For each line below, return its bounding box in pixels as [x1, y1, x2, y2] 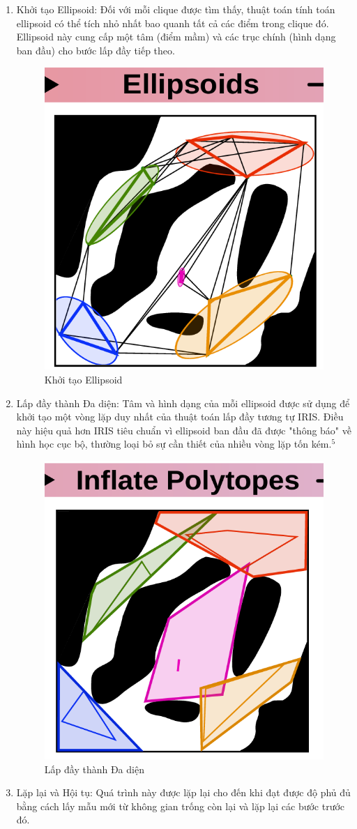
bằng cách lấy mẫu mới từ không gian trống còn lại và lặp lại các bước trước [16, 798, 345, 813]
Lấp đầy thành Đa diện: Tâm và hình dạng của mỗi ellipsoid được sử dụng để [16, 395, 350, 410]
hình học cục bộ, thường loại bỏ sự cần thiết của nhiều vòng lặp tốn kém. [16, 436, 332, 451]
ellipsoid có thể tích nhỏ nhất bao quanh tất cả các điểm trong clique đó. [16, 15, 329, 30]
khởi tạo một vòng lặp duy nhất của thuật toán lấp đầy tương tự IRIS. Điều [16, 409, 344, 424]
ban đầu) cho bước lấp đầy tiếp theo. [16, 43, 175, 57]
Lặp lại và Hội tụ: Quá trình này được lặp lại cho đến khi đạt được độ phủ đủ [16, 785, 351, 800]
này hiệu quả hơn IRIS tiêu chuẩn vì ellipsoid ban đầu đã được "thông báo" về [16, 423, 351, 437]
